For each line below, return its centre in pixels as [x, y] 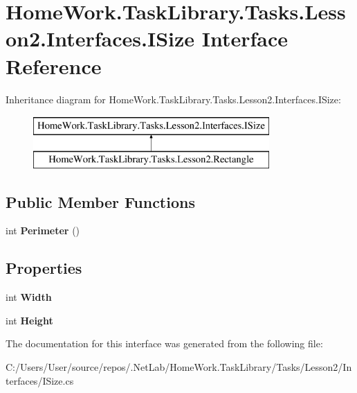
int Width [29, 297]
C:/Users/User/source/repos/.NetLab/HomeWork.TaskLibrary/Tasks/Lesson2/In [179, 367]
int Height [29, 320]
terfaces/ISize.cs [40, 380]
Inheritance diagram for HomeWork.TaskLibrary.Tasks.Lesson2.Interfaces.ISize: [173, 99]
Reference [54, 65]
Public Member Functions [100, 201]
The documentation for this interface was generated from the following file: [164, 343]
